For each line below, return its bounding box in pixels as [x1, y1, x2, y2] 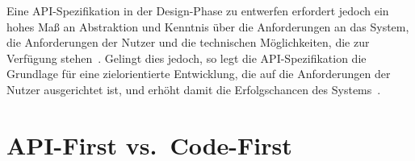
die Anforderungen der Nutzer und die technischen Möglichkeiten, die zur [6, 34, 370, 51]
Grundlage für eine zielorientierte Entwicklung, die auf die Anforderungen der [6, 65, 391, 82]
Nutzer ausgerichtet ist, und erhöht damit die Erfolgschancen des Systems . [6, 80, 381, 97]
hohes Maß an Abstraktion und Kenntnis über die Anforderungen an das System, [6, 18, 409, 35]
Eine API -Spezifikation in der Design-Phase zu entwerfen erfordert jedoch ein [6, 2, 389, 19]
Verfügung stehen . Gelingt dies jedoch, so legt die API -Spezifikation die [6, 49, 367, 66]
